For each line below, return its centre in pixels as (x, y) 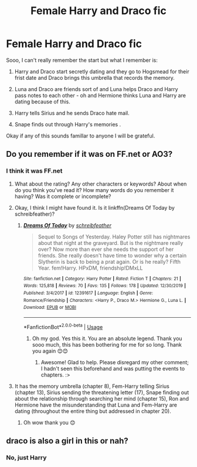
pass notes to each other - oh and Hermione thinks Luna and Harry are (100, 95)
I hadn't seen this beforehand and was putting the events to (113, 368)
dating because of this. (42, 102)
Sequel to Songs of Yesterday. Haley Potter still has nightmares (114, 237)
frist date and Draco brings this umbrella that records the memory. (94, 78)
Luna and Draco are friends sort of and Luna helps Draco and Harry (96, 89)
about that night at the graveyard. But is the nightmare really (111, 243)
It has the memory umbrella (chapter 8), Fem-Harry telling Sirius (92, 386)
